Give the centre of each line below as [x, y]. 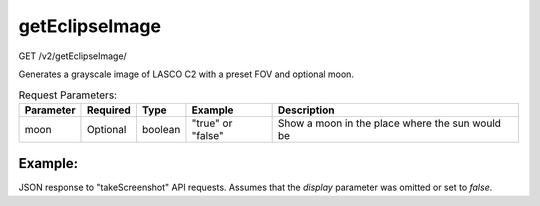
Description [306, 110]
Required [109, 110]
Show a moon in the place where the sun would [389, 123]
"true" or [212, 123]
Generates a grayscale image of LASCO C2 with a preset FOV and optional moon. [186, 74]
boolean [161, 129]
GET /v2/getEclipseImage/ [72, 56]
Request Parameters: [68, 95]
